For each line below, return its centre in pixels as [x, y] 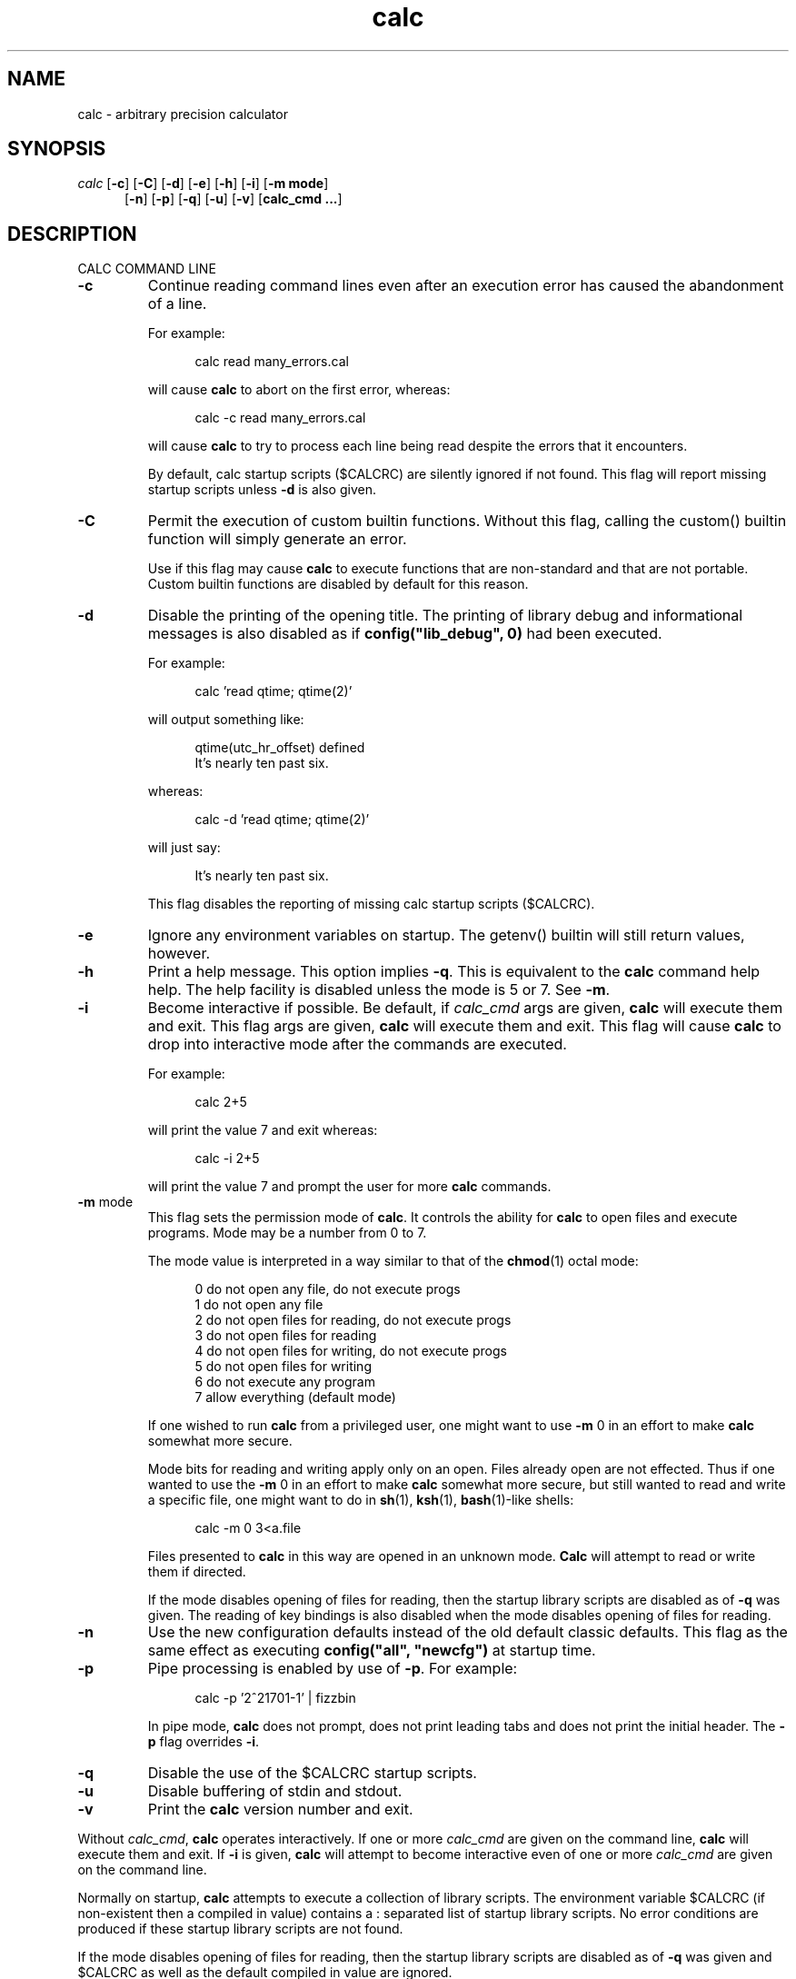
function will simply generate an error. [277, 539]
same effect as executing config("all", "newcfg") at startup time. [372, 1651]
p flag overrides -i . [204, 1742]
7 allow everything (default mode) [295, 1397]
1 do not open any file [259, 1305]
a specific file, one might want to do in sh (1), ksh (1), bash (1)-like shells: [361, 1500]
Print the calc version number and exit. [280, 1810]
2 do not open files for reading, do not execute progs [353, 1320]
